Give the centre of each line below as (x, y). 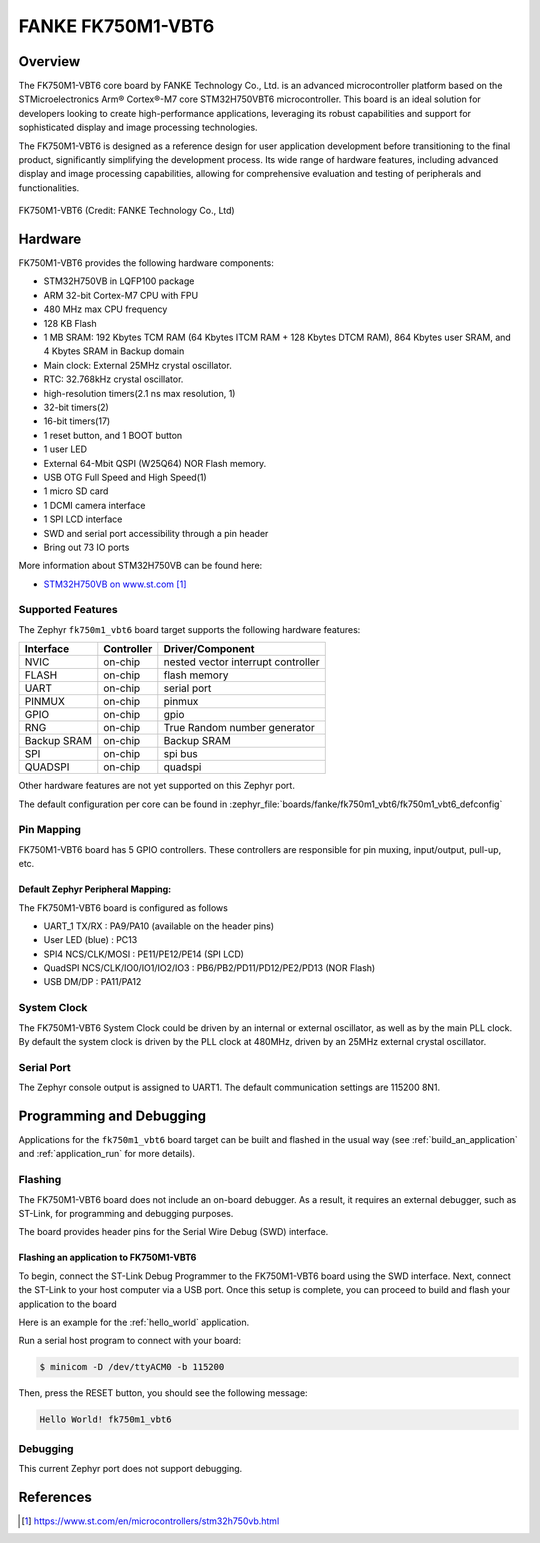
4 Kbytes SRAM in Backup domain (114, 351)
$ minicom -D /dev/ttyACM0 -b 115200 (132, 1367)
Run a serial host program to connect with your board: (130, 1341)
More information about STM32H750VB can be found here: (140, 566)
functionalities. (49, 187)
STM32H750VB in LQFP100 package (119, 281)
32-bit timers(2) (76, 407)
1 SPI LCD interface (83, 519)
